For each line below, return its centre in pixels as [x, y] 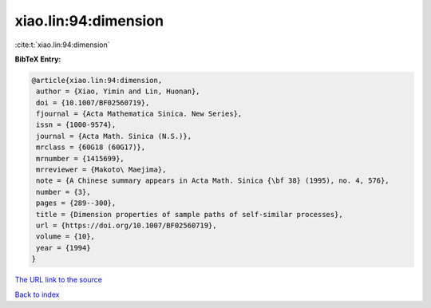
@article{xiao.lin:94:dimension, [97, 80]
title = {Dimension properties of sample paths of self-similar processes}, [190, 214]
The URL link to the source [59, 280]
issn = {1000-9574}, [76, 125]
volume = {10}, [66, 237]
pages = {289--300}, [76, 203]
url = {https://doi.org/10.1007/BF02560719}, [127, 225]
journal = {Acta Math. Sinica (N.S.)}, [114, 136]
